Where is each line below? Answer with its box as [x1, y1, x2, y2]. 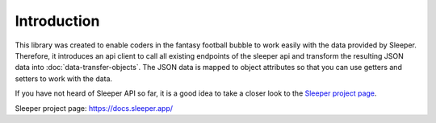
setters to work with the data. [15, 73, 113, 84]
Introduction [15, 12, 100, 30]
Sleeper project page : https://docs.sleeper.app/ [15, 103, 174, 113]
